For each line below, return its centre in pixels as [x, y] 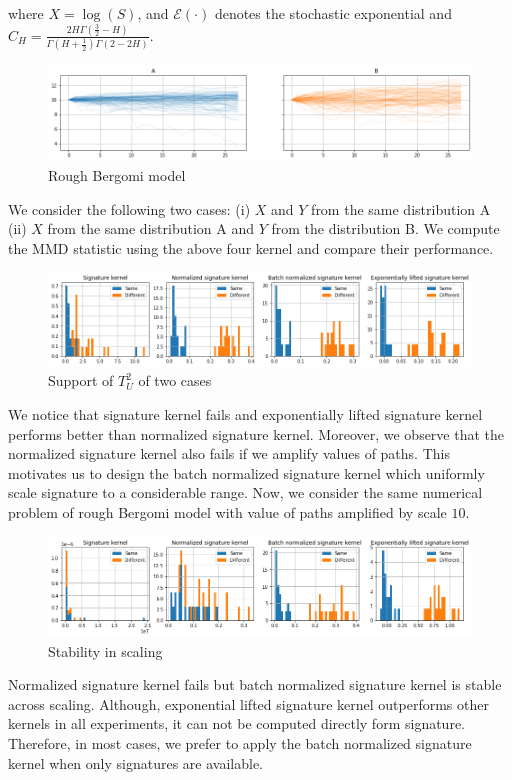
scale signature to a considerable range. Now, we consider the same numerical [245, 492]
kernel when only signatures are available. [135, 762]
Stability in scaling [105, 650]
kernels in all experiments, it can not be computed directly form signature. [236, 723]
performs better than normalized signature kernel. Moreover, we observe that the [256, 433]
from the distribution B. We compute [385, 228]
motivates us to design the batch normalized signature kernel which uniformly [246, 472]
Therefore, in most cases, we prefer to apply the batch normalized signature [240, 742]
